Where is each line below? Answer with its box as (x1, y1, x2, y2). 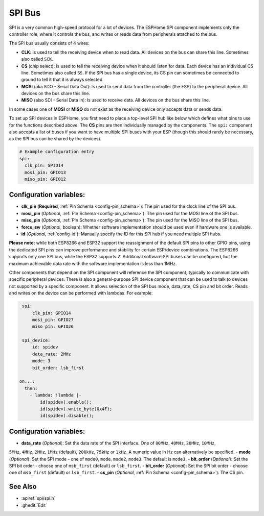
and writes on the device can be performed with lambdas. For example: (9, 290, 153, 296)
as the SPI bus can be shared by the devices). (9, 136, 102, 142)
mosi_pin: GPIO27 (32, 317, 74, 322)
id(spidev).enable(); (40, 399, 92, 405)
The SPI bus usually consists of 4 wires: (9, 40, 90, 46)
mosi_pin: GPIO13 (24, 170, 66, 175)
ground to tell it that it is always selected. (21, 76, 104, 83)
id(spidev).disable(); (40, 413, 95, 418)
